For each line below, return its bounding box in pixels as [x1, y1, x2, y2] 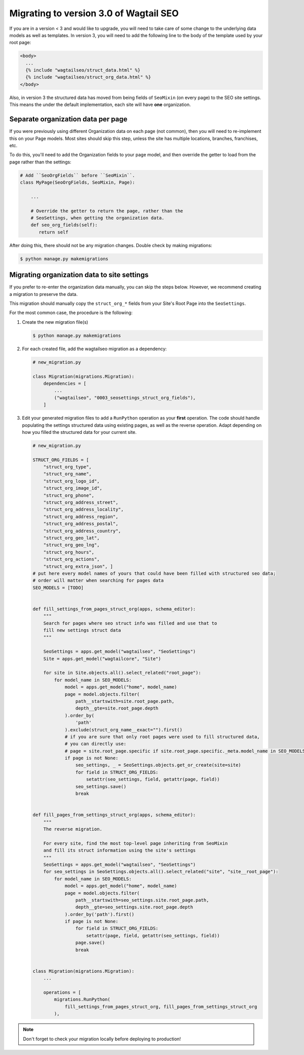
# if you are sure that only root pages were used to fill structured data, [64, 734, 260, 739]
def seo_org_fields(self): [30, 222, 98, 228]
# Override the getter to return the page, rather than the [30, 208, 183, 214]
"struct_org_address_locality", [43, 506, 124, 513]
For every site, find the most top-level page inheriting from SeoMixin [43, 840, 228, 846]
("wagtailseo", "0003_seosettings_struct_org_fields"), [54, 395, 196, 400]
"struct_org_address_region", [43, 514, 119, 520]
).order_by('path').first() [64, 911, 134, 917]
